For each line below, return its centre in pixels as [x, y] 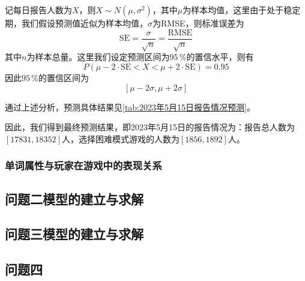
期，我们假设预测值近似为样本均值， [76, 23]
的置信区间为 [64, 78]
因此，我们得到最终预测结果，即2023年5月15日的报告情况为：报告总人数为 [150, 127]
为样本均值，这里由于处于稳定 [242, 10]
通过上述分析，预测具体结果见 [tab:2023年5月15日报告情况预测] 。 [130, 107]
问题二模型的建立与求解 [74, 198]
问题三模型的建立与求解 [74, 234]
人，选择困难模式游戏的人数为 [120, 138]
